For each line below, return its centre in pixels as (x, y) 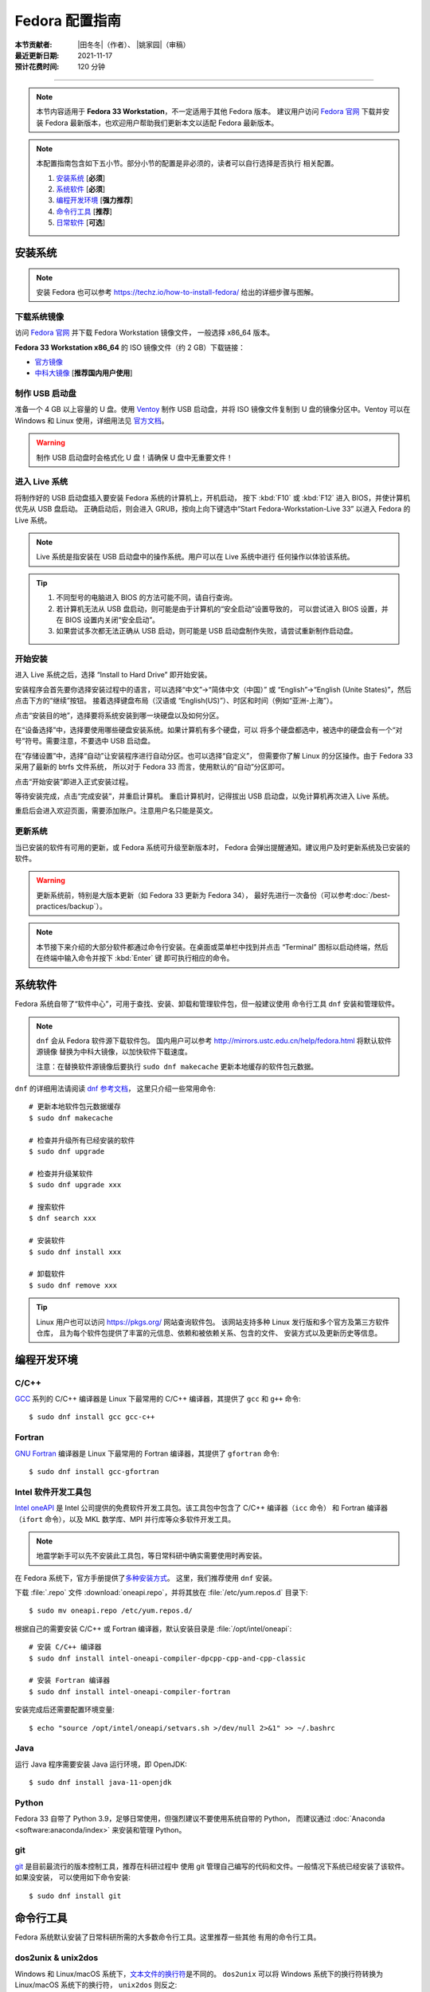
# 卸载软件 (47, 1274)
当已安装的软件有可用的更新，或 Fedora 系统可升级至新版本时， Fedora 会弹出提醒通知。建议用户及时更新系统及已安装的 (212, 847)
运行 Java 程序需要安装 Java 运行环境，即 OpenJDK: (101, 1764)
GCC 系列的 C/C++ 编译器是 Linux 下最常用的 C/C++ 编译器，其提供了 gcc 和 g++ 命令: (158, 1399)
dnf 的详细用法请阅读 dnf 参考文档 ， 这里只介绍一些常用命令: (115, 1088)
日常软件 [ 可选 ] (81, 222)
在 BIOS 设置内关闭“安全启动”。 (107, 620)
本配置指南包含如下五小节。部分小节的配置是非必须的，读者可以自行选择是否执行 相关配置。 (187, 163)
